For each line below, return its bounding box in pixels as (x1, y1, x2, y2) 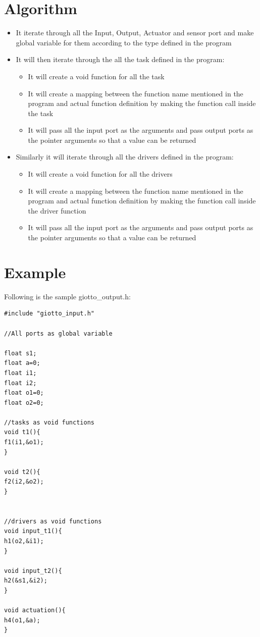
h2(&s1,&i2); (4, 577, 47, 585)
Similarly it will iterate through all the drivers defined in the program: (16, 151, 234, 162)
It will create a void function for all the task (28, 71, 165, 81)
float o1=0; (4, 389, 44, 397)
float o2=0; (4, 399, 44, 406)
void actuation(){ (4, 607, 66, 614)
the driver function (28, 205, 86, 216)
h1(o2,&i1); (4, 538, 44, 545)
